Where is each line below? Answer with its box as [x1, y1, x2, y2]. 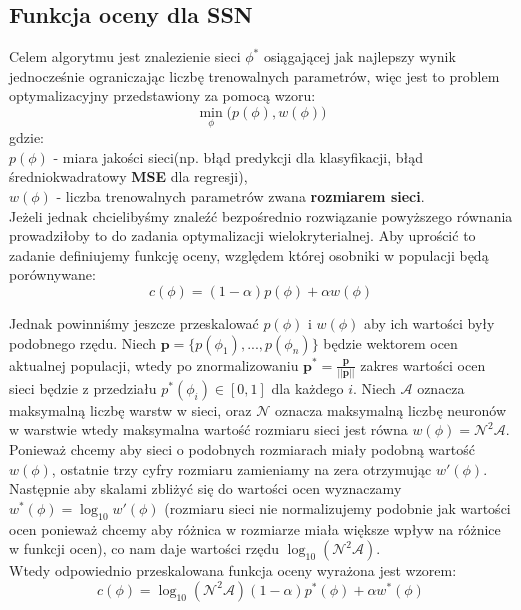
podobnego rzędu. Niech [9, 332, 157, 353]
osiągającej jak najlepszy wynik [263, 46, 456, 67]
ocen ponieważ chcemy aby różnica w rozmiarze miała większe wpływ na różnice [9, 518, 501, 539]
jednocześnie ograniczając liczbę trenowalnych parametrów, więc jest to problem [9, 65, 500, 86]
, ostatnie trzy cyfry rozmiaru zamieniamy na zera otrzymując [51, 458, 432, 479]
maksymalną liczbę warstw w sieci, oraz [9, 399, 252, 420]
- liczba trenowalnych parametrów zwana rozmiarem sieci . [56, 185, 425, 206]
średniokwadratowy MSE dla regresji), [9, 166, 248, 187]
